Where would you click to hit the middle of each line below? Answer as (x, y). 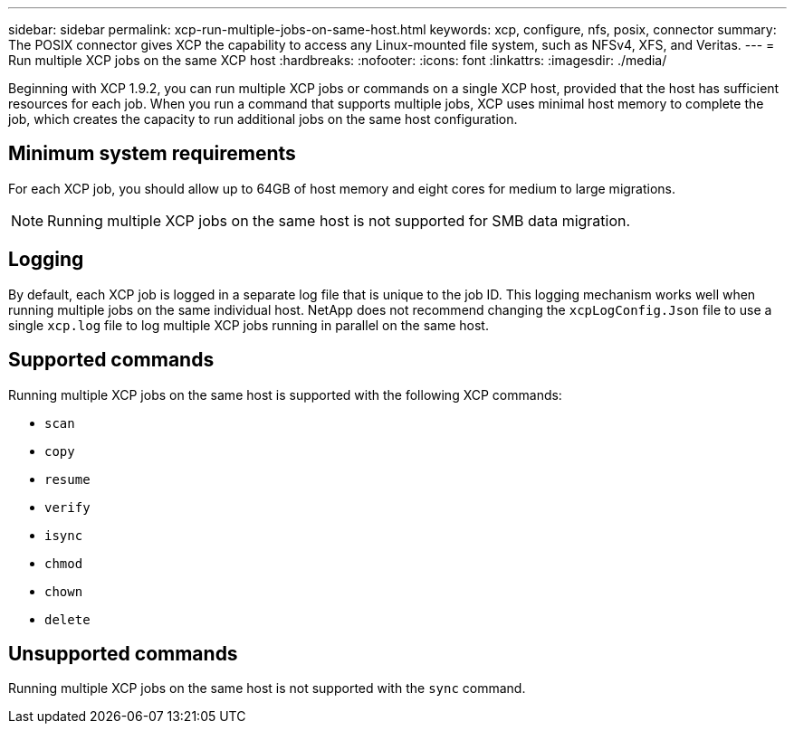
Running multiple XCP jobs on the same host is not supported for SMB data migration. (339, 220)
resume (67, 479)
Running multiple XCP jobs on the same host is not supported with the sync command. (267, 688)
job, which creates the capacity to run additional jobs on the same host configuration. (263, 119)
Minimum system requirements (152, 154)
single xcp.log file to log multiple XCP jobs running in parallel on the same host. (249, 325)
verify (67, 507)
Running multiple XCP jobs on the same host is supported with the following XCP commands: (285, 394)
